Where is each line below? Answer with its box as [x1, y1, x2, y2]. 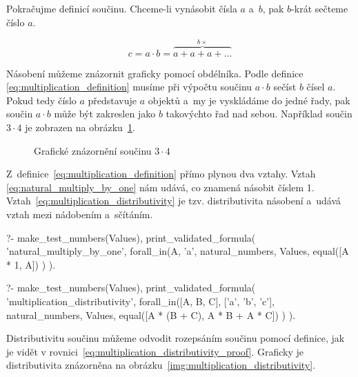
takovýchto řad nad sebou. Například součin [166, 106, 352, 121]
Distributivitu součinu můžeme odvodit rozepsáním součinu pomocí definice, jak [6, 331, 345, 345]
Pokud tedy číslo [6, 93, 77, 107]
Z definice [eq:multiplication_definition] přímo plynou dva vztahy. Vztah [6, 166, 316, 181]
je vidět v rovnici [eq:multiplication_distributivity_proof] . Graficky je [6, 344, 304, 358]
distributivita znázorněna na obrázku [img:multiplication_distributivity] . [6, 358, 316, 372]
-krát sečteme [291, 1, 348, 15]
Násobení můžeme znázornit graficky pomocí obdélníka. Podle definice [6, 66, 304, 80]
